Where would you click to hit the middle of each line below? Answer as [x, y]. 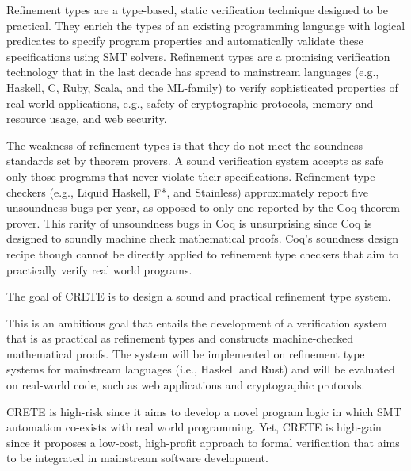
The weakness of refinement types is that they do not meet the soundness [185, 145]
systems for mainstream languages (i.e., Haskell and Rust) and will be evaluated [201, 369]
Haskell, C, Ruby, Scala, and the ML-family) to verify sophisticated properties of [202, 87]
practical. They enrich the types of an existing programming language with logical [206, 25]
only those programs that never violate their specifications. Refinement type [191, 176]
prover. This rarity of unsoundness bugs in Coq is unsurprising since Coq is [189, 222]
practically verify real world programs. [99, 269]
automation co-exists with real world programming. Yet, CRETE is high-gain [194, 427]
